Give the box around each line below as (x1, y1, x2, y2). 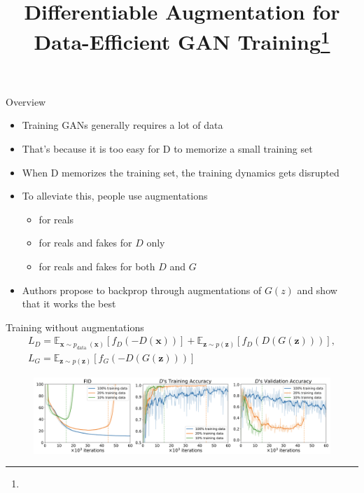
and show (297, 282, 337, 297)
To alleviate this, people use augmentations (22, 188, 208, 203)
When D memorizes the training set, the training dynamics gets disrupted (22, 165, 339, 179)
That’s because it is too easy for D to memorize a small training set (22, 141, 313, 156)
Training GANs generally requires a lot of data (22, 118, 223, 132)
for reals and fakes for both (38, 259, 155, 274)
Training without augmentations (6, 319, 144, 334)
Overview (6, 94, 46, 109)
